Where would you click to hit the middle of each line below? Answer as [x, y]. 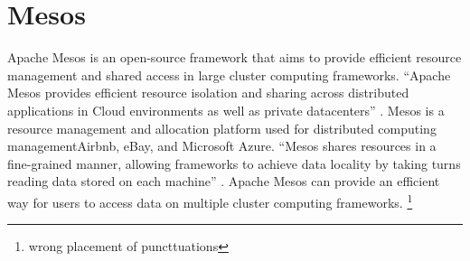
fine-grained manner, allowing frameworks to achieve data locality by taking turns [234, 163]
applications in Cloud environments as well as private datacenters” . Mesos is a [226, 110]
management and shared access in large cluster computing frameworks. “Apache [229, 75]
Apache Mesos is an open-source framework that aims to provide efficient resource [235, 57]
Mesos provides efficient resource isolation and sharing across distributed [208, 93]
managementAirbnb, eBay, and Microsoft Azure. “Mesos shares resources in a [222, 146]
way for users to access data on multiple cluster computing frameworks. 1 [210, 200]
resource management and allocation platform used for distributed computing [222, 128]
